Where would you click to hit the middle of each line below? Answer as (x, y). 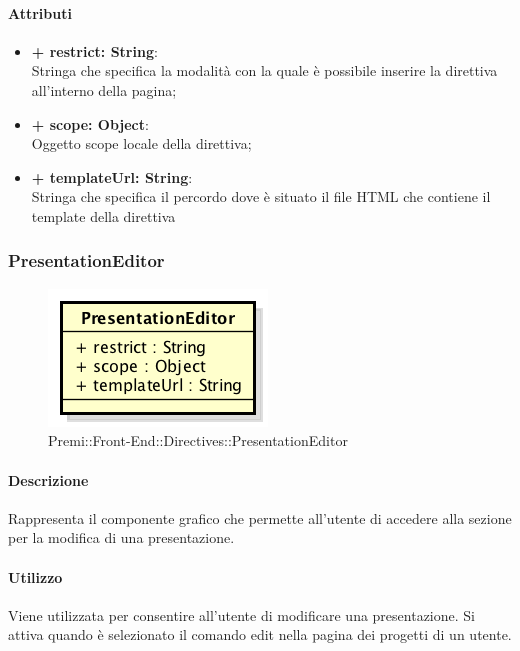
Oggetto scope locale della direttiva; (141, 143)
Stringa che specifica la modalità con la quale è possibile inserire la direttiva (264, 70)
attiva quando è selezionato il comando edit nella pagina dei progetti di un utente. (260, 634)
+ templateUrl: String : (112, 176)
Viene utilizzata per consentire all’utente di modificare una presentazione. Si (241, 614)
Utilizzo (35, 576)
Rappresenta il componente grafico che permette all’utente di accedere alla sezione (260, 517)
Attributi (40, 12)
